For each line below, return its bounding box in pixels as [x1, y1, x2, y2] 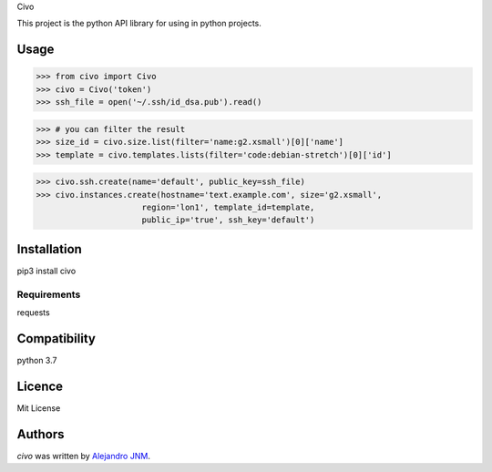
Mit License [16, 402, 61, 414]
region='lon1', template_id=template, [141, 201, 315, 212]
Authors [16, 426, 65, 442]
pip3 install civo [16, 265, 77, 276]
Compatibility [16, 331, 96, 346]
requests [16, 306, 50, 318]
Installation [16, 241, 82, 257]
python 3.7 [16, 354, 57, 365]
